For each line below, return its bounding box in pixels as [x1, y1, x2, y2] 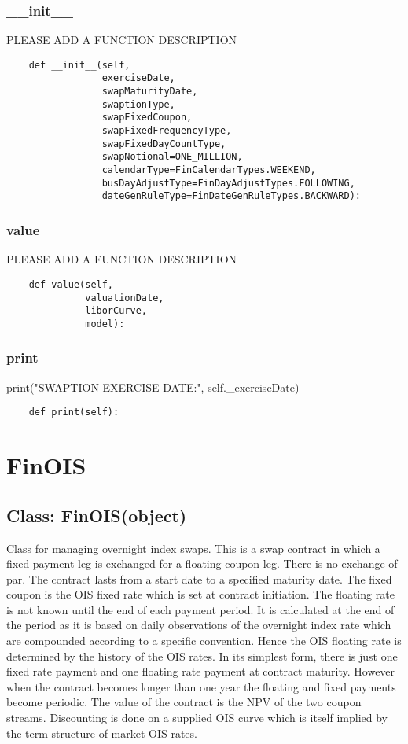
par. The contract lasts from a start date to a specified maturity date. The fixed [6, 570, 392, 587]
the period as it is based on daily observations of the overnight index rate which [6, 617, 391, 633]
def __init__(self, [28, 59, 130, 71]
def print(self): [28, 407, 119, 418]
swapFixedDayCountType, [101, 138, 226, 149]
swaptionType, [101, 98, 175, 110]
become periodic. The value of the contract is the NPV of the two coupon [6, 694, 362, 710]
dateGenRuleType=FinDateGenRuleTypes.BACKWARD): [101, 190, 362, 202]
